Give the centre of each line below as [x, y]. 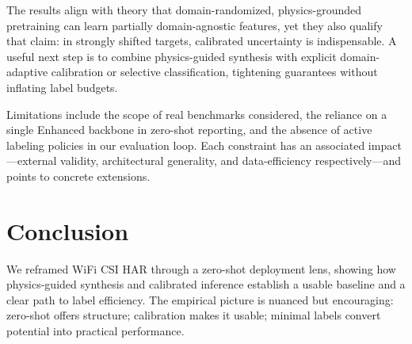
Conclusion [68, 230]
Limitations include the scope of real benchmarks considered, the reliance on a [197, 114]
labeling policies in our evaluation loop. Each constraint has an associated [186, 145]
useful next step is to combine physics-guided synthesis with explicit [172, 56]
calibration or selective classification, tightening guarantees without [214, 72]
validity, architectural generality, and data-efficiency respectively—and [231, 161]
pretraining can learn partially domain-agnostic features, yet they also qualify [195, 25]
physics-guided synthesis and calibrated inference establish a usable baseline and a [206, 284]
